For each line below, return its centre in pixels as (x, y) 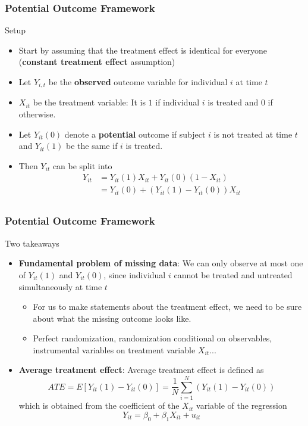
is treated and (233, 102)
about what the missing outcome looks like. (112, 318)
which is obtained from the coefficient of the (99, 405)
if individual (177, 102)
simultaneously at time (60, 286)
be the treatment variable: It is (89, 102)
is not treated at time (253, 134)
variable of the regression (242, 405)
